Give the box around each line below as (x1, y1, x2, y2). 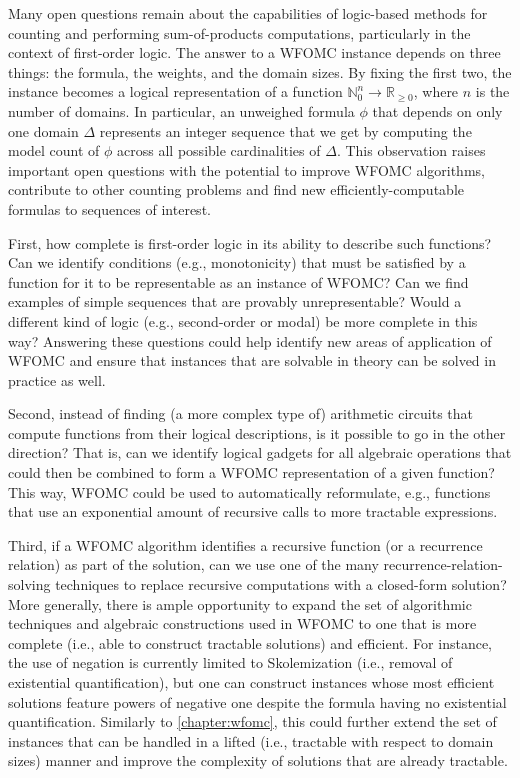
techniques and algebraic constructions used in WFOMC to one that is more (8, 613, 477, 634)
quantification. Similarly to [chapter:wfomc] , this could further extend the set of (8, 711, 497, 732)
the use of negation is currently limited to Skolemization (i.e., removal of (8, 652, 453, 673)
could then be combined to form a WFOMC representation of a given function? (8, 462, 495, 483)
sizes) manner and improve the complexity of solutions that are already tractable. (8, 750, 508, 771)
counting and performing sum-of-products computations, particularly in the (8, 22, 471, 43)
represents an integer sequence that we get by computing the (99, 120, 472, 141)
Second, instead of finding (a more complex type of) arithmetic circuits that (8, 403, 474, 424)
